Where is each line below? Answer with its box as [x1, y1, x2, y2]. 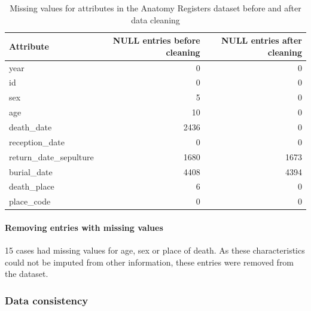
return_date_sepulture [9, 150, 94, 163]
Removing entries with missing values [5, 221, 163, 233]
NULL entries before [112, 34, 200, 47]
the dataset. [5, 267, 48, 280]
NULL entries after [221, 34, 302, 47]
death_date [9, 121, 52, 133]
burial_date [9, 165, 53, 178]
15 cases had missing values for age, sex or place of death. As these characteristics [5, 244, 305, 257]
